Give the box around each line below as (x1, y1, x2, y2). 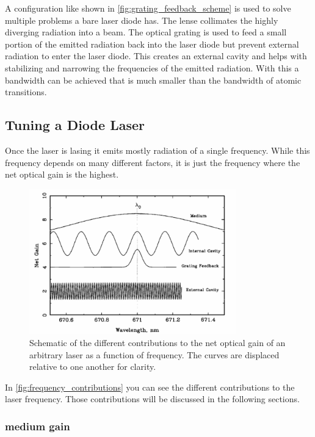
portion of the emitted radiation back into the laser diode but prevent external (5, 37, 299, 50)
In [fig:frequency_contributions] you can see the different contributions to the (5, 380, 295, 393)
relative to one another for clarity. (29, 360, 156, 373)
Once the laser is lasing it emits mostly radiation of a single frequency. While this (5, 143, 310, 156)
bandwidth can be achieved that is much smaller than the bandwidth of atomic (5, 73, 302, 86)
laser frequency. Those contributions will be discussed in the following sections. (5, 392, 300, 405)
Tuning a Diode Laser (5, 115, 145, 134)
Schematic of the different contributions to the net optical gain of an (29, 336, 286, 349)
